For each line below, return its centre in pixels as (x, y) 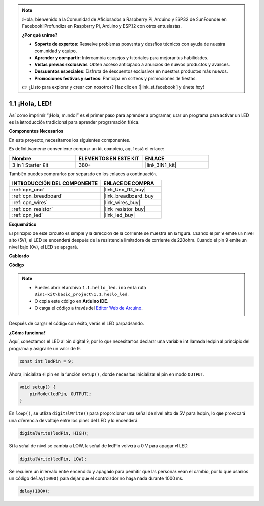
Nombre (22, 158)
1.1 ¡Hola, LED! (31, 103)
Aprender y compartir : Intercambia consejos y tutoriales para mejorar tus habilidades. (121, 58)
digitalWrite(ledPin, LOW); (53, 459)
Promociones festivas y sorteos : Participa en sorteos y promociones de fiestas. (115, 78)
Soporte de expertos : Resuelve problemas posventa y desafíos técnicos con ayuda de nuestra (130, 44)
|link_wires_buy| (122, 203)
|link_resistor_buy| (124, 209)
